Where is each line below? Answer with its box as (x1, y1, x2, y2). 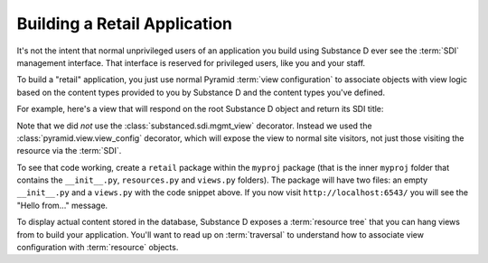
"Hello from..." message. (16, 200, 108, 211)
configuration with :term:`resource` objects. (16, 242, 179, 253)
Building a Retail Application (16, 14, 233, 33)
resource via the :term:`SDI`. (16, 146, 122, 156)
